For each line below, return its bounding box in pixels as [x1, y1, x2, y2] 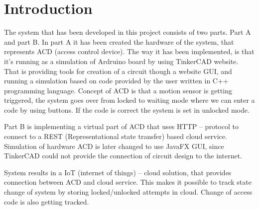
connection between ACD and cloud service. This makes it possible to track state [4, 177, 252, 187]
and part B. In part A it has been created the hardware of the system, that [4, 36, 234, 47]
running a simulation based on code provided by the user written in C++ [4, 75, 229, 86]
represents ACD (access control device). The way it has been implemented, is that [4, 46, 255, 57]
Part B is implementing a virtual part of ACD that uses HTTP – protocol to [4, 121, 239, 132]
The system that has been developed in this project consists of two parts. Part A [4, 27, 251, 37]
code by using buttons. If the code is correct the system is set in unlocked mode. [4, 104, 250, 115]
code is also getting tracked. [4, 196, 89, 207]
